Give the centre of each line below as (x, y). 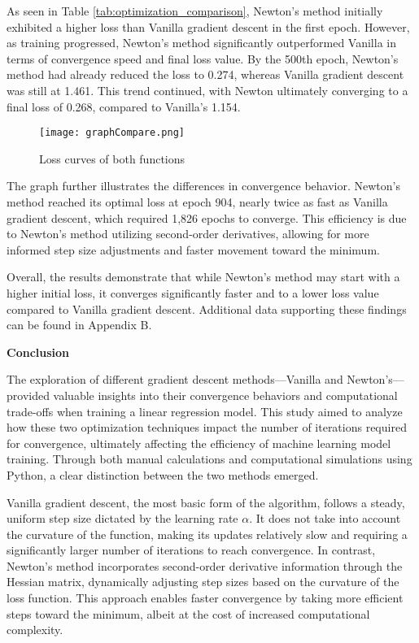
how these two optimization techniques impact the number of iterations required (207, 427)
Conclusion (38, 352)
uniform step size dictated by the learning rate (122, 518)
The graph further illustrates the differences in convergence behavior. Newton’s (203, 186)
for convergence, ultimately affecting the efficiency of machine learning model (199, 443)
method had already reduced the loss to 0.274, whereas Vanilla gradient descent (205, 74)
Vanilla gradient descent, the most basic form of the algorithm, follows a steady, (206, 502)
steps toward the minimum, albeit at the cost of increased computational (188, 613)
